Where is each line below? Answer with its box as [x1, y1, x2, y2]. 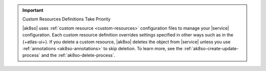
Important [22, 7, 44, 13]
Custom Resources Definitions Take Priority [22, 16, 111, 22]
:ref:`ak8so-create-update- [183, 45, 239, 51]
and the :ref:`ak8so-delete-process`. [41, 53, 116, 58]
